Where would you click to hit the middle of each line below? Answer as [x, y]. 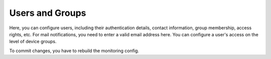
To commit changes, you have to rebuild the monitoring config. [74, 51]
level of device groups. [33, 42]
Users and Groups [48, 13]
